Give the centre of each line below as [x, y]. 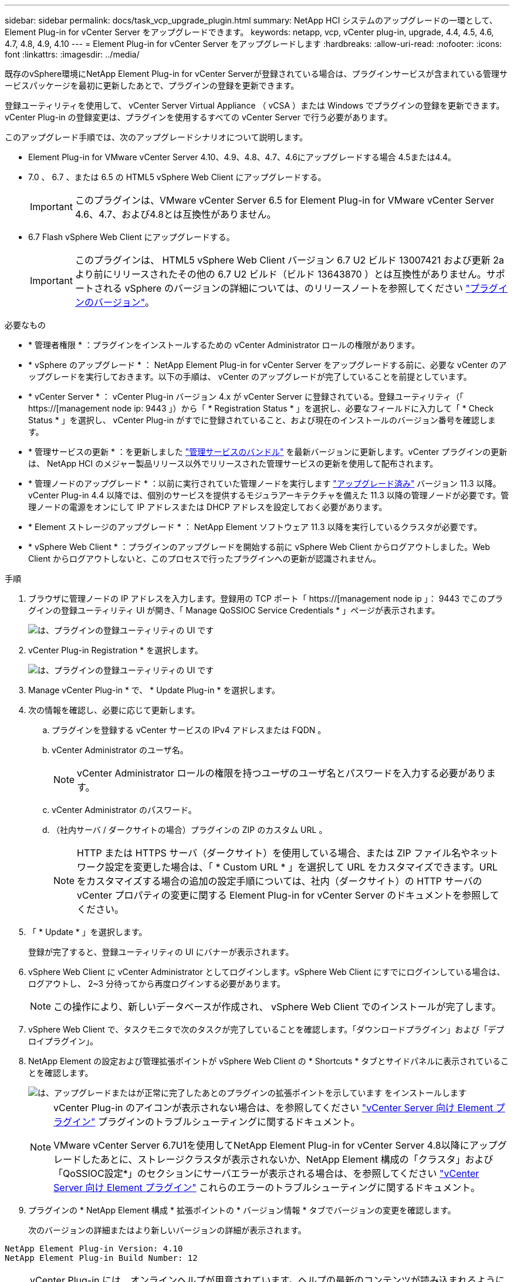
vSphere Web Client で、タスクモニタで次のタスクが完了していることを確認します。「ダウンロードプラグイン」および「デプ [266, 1029]
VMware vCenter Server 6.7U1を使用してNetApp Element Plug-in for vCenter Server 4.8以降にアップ [275, 1145]
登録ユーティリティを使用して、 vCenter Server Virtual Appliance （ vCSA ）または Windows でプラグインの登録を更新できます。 [255, 105]
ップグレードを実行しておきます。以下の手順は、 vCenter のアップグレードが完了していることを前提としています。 [250, 377]
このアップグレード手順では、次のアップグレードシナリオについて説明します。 [156, 137]
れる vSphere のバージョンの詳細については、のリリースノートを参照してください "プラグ [300, 288]
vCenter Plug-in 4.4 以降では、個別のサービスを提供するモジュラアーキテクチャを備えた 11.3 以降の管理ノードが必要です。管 [269, 495]
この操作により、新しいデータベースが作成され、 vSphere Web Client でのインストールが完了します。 [278, 1007]
